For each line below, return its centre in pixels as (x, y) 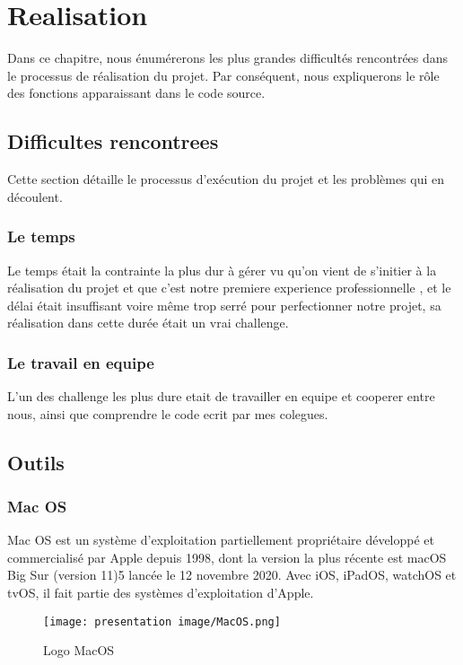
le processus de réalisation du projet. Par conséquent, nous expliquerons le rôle (223, 75)
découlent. (35, 196)
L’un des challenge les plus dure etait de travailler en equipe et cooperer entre (221, 396)
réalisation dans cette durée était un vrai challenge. (148, 323)
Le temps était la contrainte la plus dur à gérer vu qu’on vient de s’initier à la (222, 270)
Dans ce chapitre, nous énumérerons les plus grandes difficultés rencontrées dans (228, 58)
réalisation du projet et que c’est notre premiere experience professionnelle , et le (229, 288)
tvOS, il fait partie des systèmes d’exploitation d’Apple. (161, 593)
